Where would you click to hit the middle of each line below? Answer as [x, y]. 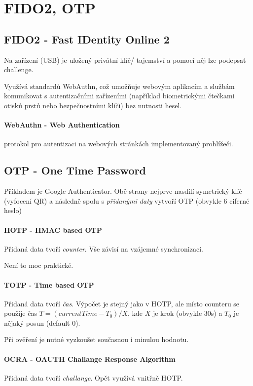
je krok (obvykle [177, 313]
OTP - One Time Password [75, 170]
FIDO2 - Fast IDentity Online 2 [87, 39]
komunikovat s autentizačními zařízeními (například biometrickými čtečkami [119, 96]
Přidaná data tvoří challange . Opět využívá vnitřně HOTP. [93, 377]
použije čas [20, 313]
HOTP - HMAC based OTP [53, 230]
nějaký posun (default [37, 322]
